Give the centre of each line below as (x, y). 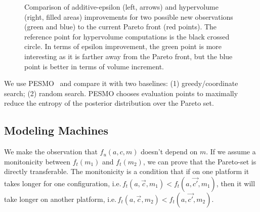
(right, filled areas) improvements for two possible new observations (129, 16)
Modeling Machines (56, 130)
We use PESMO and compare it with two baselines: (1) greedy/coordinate (121, 83)
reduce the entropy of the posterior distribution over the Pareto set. (109, 103)
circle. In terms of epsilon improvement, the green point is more (123, 46)
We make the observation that (51, 152)
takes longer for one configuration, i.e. (63, 183)
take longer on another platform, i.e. (60, 199)
